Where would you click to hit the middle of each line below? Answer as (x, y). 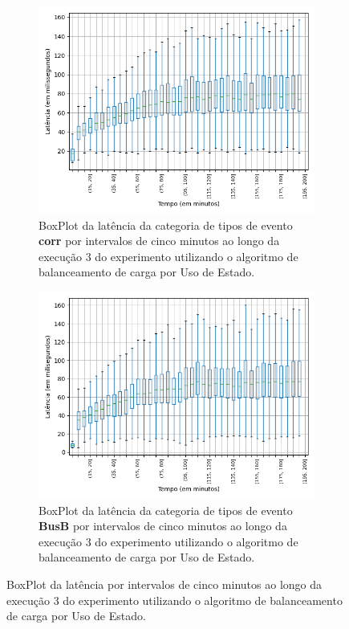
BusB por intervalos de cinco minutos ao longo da (163, 526)
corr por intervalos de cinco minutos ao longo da (159, 241)
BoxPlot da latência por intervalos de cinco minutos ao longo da (164, 584)
